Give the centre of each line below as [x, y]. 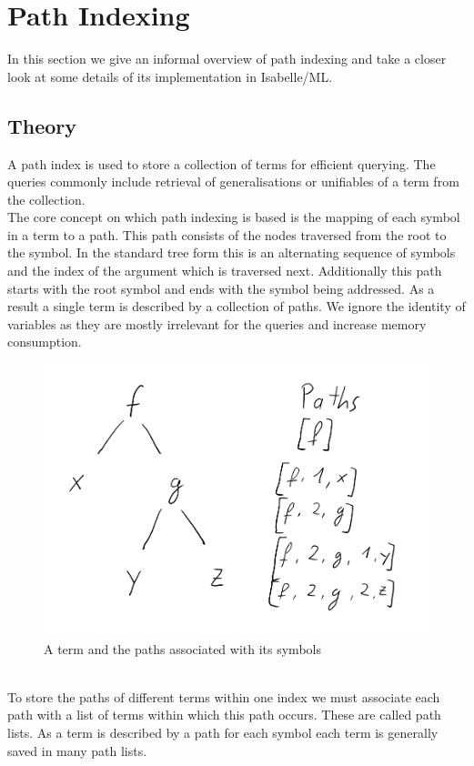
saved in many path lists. [77, 750]
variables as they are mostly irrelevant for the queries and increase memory [217, 323]
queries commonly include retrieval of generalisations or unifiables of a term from [233, 181]
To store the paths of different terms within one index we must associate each [224, 696]
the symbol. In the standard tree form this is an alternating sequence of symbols [232, 252]
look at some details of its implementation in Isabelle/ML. [170, 76]
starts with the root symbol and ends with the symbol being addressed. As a [221, 288]
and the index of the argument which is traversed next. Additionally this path [225, 271]
